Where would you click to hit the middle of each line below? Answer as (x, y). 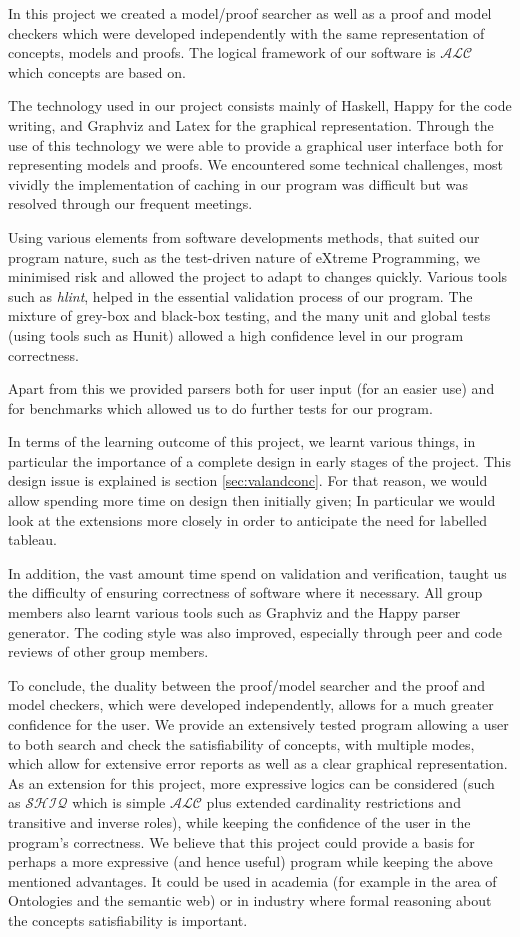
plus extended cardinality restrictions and (333, 802)
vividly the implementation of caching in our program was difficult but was (238, 183)
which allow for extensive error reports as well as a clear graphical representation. (258, 763)
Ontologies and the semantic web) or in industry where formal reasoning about (250, 900)
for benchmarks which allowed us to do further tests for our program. (220, 407)
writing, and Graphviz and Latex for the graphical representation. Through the (251, 124)
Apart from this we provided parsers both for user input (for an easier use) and (251, 388)
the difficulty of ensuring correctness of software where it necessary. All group (245, 592)
